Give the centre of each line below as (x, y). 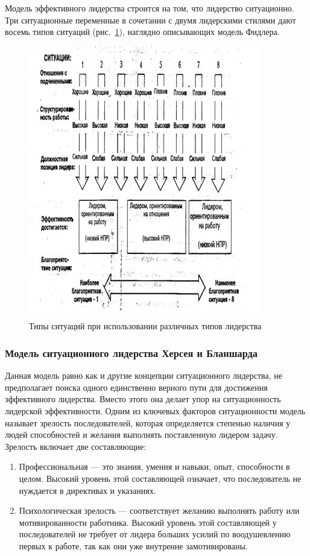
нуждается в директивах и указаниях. (87, 490)
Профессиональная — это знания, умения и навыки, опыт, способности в (154, 466)
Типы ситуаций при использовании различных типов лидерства (145, 326)
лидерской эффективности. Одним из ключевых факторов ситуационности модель (155, 410)
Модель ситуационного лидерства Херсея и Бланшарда (131, 352)
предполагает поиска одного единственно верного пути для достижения (136, 387)
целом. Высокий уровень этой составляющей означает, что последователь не (160, 478)
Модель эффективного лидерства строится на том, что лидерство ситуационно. (150, 8)
